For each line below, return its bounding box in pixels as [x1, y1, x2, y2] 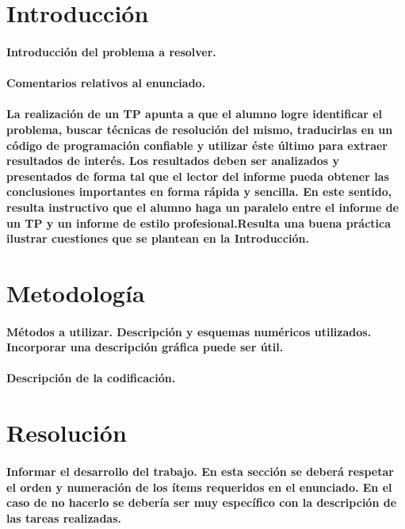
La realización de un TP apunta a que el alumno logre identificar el [6, 105, 383, 122]
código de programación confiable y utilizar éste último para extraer [6, 136, 388, 153]
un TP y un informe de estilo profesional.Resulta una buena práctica [6, 214, 392, 231]
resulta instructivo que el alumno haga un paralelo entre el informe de [6, 198, 399, 215]
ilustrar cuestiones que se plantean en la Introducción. [6, 230, 309, 247]
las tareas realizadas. [6, 509, 121, 526]
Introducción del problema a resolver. [6, 43, 216, 59]
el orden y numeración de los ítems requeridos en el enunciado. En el [6, 478, 392, 495]
